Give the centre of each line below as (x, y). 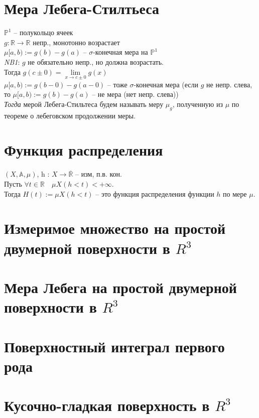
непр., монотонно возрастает (76, 42)
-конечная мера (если (166, 84)
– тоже (117, 84)
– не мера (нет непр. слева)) (135, 94)
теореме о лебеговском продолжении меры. (70, 115)
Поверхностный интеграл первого (114, 346)
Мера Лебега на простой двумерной (120, 287)
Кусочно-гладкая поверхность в (107, 405)
